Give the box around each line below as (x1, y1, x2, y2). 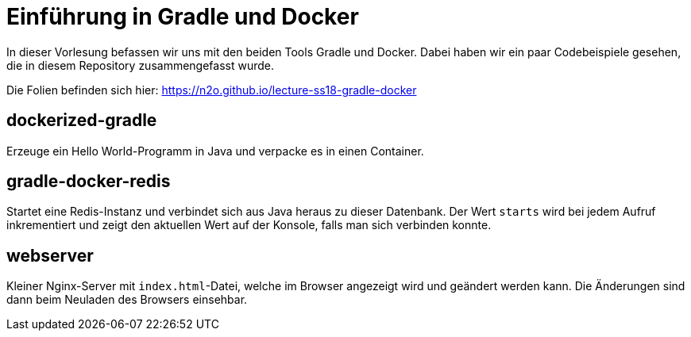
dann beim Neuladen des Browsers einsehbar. (6, 293, 248, 307)
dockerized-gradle (6, 110, 157, 131)
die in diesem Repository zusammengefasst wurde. (6, 58, 275, 72)
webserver (6, 245, 94, 266)
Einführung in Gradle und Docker (6, 3, 359, 30)
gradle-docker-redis (6, 171, 171, 192)
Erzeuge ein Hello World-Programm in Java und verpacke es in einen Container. (6, 144, 424, 158)
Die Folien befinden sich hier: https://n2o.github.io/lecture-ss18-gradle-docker (6, 82, 417, 97)
